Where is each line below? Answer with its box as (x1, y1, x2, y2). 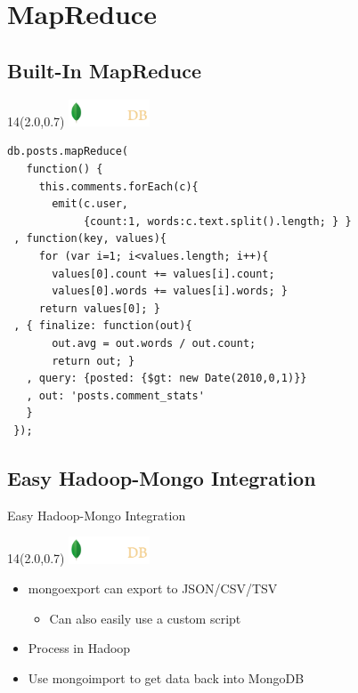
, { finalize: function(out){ (13, 319, 192, 333)
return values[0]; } (38, 302, 160, 315)
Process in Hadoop (28, 639, 131, 657)
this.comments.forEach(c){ (38, 180, 199, 193)
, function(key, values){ (13, 232, 167, 246)
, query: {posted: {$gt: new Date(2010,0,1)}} (26, 372, 307, 385)
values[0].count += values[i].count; (52, 267, 275, 280)
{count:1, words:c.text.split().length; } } (83, 214, 352, 228)
